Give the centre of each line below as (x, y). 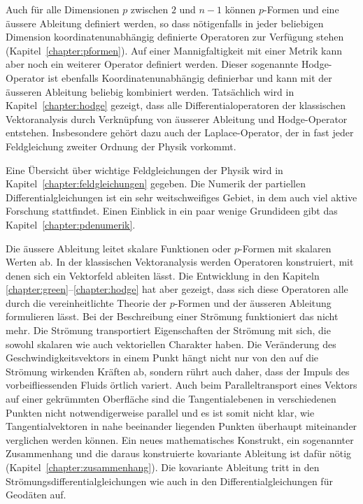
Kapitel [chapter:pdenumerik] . (71, 224)
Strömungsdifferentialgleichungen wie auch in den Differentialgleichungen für (169, 481)
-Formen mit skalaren (285, 248)
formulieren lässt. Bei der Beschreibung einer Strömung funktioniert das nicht (172, 316)
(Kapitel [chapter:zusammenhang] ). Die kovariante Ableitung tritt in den (163, 467)
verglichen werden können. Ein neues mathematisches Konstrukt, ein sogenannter (180, 439)
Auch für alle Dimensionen (63, 9)
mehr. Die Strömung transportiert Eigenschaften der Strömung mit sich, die (168, 330)
